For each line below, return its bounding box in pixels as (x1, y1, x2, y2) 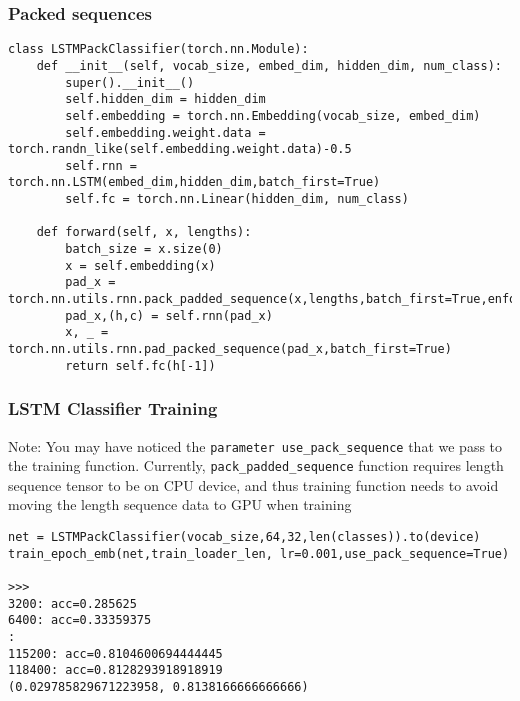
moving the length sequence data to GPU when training (8, 494, 352, 515)
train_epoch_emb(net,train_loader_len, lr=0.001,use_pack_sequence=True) (8, 546, 510, 561)
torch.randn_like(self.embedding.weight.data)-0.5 (8, 142, 352, 157)
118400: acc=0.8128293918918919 (8, 663, 223, 678)
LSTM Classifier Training (8, 396, 218, 421)
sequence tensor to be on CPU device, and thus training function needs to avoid (8, 474, 499, 495)
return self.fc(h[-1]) (65, 358, 216, 373)
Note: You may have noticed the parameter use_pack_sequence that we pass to (8, 435, 503, 456)
